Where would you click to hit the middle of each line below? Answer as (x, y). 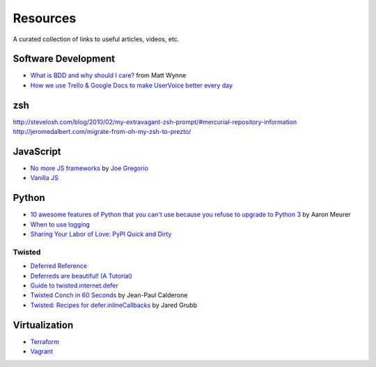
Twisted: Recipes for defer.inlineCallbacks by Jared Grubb (114, 305)
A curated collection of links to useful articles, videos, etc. (96, 39)
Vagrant (42, 352)
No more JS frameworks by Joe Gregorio (89, 168)
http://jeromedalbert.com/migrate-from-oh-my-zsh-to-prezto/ (102, 132)
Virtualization (43, 325)
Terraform (45, 341)
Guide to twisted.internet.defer (74, 285)
